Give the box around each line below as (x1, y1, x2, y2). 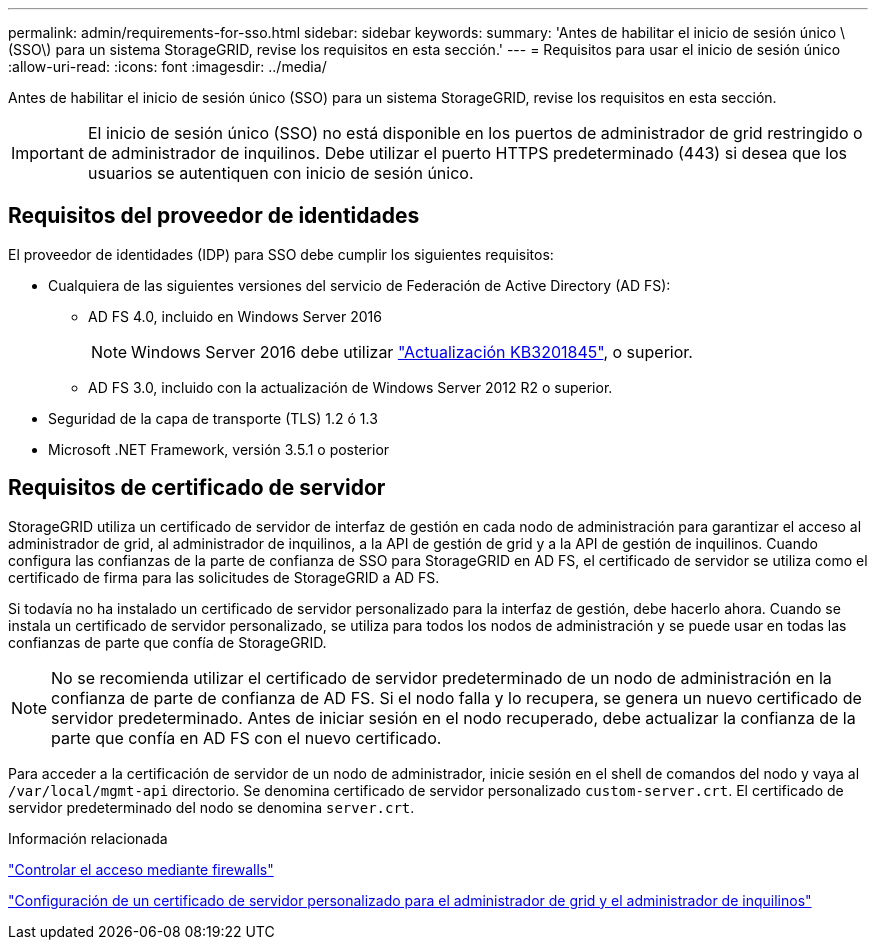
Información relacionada (8, 829, 168, 847)
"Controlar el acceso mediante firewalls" (8, 860, 274, 878)
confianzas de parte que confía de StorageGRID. (8, 633, 327, 651)
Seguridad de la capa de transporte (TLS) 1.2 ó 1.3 (48, 409, 378, 427)
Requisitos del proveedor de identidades (8, 203, 420, 229)
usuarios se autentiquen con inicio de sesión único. (87, 163, 474, 183)
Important (11, 143, 84, 163)
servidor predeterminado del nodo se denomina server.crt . (8, 798, 415, 816)
